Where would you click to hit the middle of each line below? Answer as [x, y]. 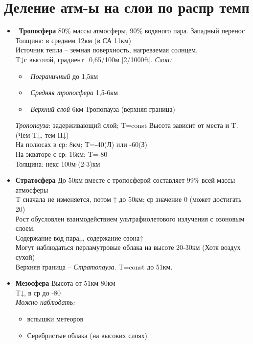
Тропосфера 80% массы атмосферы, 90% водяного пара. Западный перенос [132, 31]
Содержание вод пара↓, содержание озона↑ [79, 237]
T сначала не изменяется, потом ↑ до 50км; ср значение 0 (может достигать [128, 199]
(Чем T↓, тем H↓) [42, 135]
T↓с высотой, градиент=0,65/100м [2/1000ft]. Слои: [93, 59]
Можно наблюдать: [45, 302]
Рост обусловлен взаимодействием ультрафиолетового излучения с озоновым [130, 218]
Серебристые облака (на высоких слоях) [87, 335]
